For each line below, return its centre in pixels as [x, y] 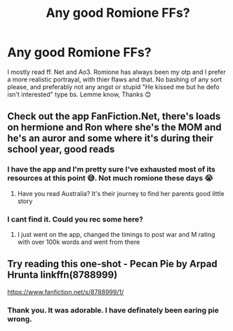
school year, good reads [61, 149]
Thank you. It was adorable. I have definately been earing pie [113, 310]
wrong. [20, 319]
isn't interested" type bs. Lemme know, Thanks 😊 [79, 94]
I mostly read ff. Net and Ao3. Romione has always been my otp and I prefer [116, 72]
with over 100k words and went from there [79, 242]
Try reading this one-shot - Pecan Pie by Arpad [112, 264]
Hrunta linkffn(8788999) [62, 275]
